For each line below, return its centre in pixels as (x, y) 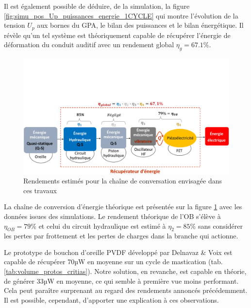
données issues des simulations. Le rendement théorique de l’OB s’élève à (112, 216)
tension (15, 25)
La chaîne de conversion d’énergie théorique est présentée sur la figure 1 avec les (123, 207)
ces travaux (40, 190)
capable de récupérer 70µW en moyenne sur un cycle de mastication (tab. (113, 262)
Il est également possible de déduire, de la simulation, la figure (97, 6)
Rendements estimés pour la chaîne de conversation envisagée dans (123, 181)
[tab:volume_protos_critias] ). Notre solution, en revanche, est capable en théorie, (125, 271)
